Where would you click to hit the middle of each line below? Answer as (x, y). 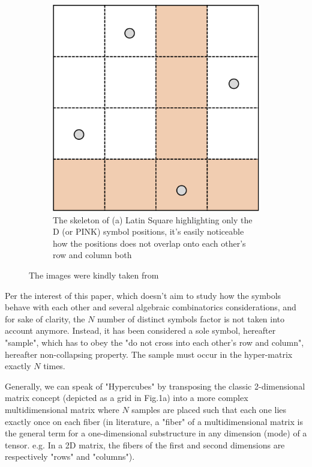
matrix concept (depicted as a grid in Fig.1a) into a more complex (127, 398)
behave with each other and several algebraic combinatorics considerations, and (151, 307)
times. (54, 366)
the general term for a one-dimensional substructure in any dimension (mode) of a (156, 433)
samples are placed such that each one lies (209, 409)
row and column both (92, 255)
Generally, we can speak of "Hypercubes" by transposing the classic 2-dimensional (155, 386)
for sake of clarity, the (45, 318)
